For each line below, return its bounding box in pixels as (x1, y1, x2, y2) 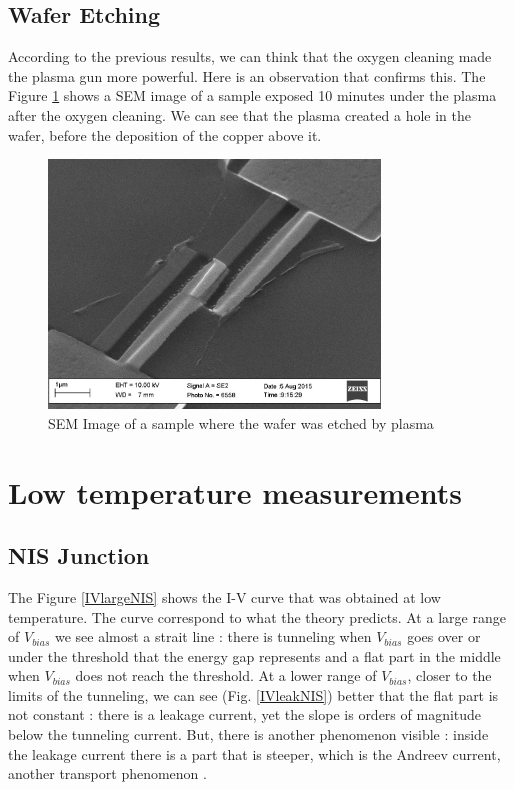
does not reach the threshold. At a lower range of (75, 665, 377, 686)
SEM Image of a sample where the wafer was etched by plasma (48, 412, 434, 433)
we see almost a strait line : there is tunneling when (54, 626, 372, 647)
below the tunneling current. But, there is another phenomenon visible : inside (8, 724, 489, 745)
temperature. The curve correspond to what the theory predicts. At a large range (8, 606, 506, 627)
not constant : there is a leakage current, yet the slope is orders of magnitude (8, 704, 482, 725)
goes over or (407, 626, 481, 647)
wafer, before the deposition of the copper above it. (8, 124, 322, 145)
